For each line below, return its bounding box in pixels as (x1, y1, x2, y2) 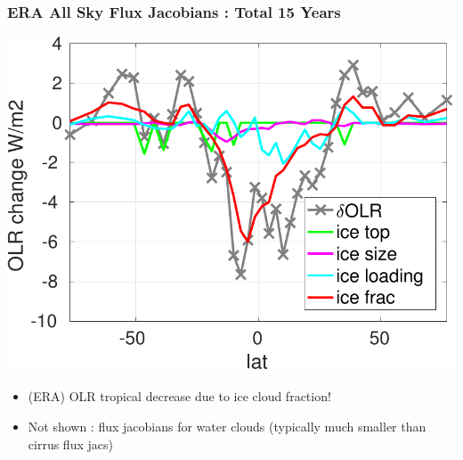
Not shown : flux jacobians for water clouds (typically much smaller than (28, 417, 426, 436)
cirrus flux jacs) (28, 434, 113, 453)
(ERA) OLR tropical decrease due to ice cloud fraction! (28, 387, 331, 406)
